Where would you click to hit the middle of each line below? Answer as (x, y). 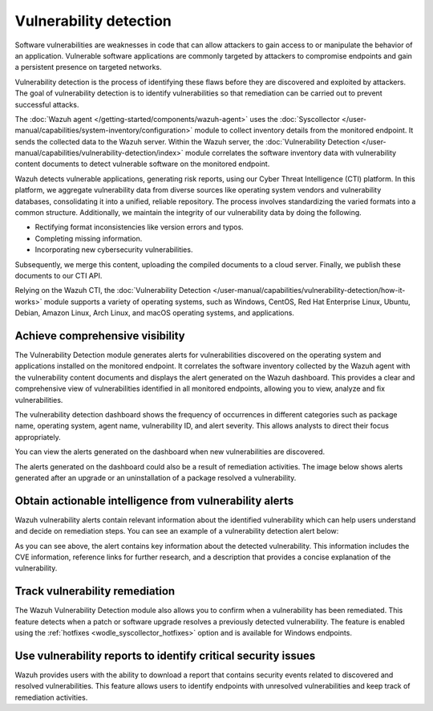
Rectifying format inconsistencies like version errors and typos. (139, 227)
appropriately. (38, 437)
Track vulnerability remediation (95, 591)
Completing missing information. (89, 238)
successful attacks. (47, 104)
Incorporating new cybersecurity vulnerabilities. (114, 250)
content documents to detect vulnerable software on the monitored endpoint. (142, 164)
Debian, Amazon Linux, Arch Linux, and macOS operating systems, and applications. (154, 313)
